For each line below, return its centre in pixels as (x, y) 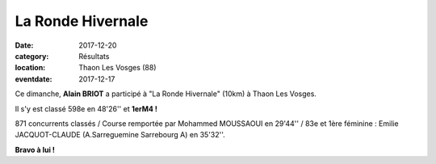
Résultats (94, 56)
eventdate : (34, 79)
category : (32, 56)
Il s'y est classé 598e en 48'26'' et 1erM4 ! (86, 108)
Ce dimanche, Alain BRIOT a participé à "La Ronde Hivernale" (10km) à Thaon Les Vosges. (166, 94)
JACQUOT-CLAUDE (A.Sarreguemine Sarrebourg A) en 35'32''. (120, 135)
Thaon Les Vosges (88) (117, 68)
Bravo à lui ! (35, 149)
